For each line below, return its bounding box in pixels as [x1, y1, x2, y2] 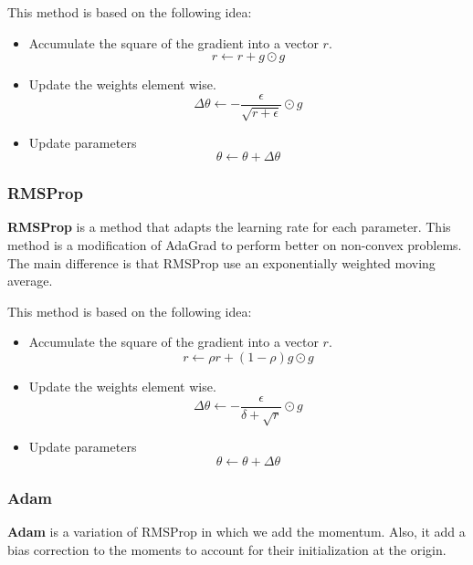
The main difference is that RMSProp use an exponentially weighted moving [7, 253, 436, 272]
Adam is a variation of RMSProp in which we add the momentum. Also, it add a [7, 522, 466, 541]
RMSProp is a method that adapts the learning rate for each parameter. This [7, 217, 451, 236]
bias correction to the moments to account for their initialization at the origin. [7, 539, 447, 559]
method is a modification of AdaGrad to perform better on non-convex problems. [7, 235, 462, 255]
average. [7, 271, 53, 290]
